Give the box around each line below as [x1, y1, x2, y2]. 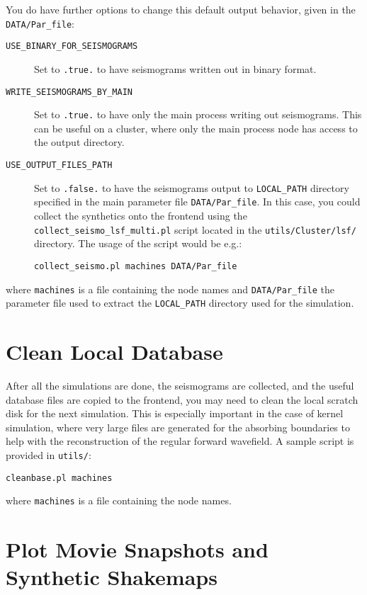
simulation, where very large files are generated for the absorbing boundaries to [6, 419, 350, 434]
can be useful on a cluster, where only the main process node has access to [34, 120, 358, 135]
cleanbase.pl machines [6, 472, 113, 483]
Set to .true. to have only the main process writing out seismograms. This [34, 107, 362, 122]
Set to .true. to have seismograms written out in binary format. [34, 61, 317, 76]
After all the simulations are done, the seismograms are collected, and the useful [6, 378, 354, 392]
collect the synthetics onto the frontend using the [34, 208, 247, 223]
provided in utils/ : [6, 447, 91, 462]
